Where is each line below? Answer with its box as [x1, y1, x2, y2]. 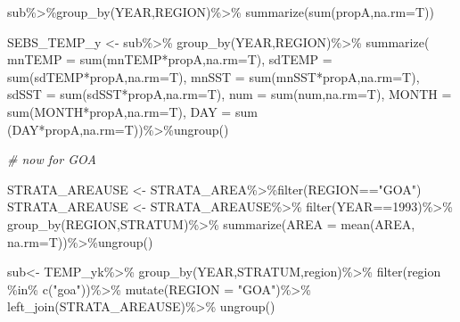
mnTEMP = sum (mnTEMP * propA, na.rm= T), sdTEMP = [7, 50, 333, 69]
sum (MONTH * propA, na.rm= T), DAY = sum [7, 102, 258, 120]
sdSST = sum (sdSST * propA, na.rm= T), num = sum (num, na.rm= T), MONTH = [7, 85, 452, 103]
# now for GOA [7, 150, 96, 169]
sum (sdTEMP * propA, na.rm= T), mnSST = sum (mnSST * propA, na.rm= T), [7, 67, 420, 86]
